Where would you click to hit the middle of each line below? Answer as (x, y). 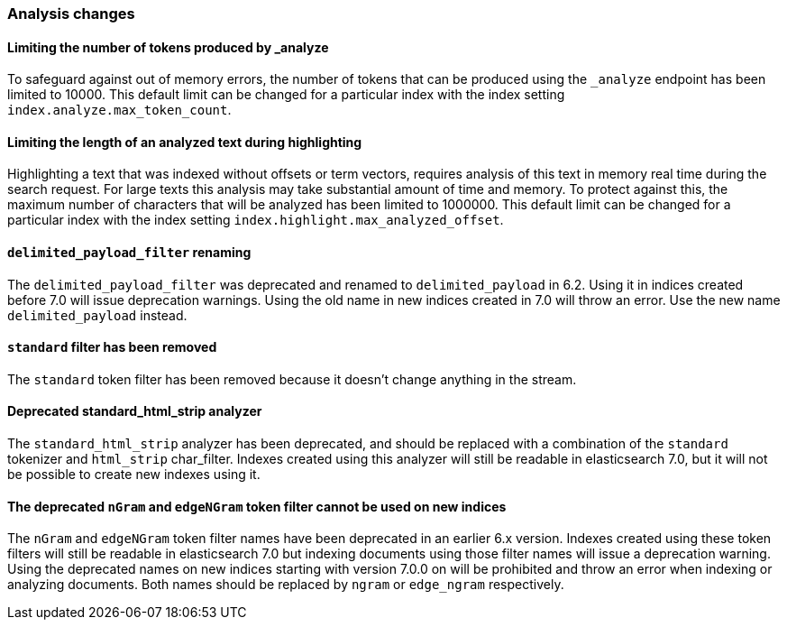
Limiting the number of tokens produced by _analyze (168, 47)
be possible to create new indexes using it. (134, 475)
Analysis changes (71, 14)
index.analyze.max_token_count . (119, 110)
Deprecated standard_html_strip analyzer (135, 411)
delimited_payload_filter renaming (129, 253)
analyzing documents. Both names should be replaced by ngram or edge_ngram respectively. (286, 585)
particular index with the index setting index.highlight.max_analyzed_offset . (256, 220)
